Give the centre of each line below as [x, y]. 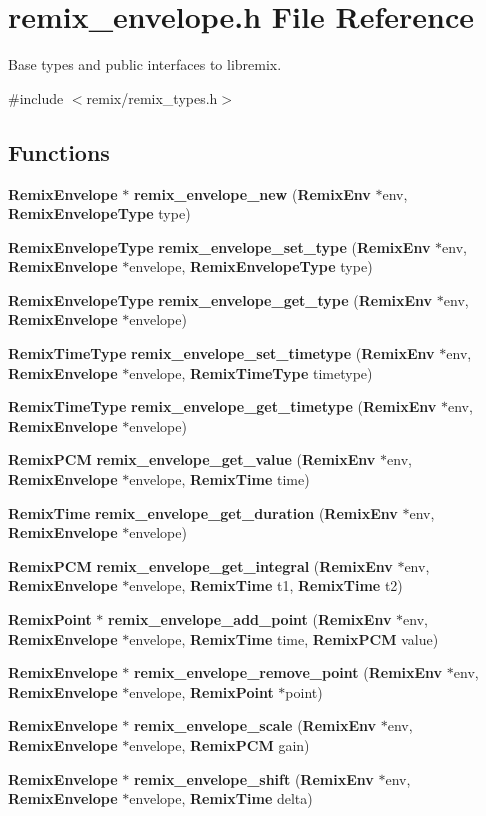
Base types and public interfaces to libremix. [145, 64]
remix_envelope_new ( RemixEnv [252, 193]
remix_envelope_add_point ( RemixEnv [250, 619]
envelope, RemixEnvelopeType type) [251, 266]
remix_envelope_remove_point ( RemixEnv [288, 672]
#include [36, 97]
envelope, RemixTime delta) [221, 798]
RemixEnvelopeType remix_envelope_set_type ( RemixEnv [219, 246]
